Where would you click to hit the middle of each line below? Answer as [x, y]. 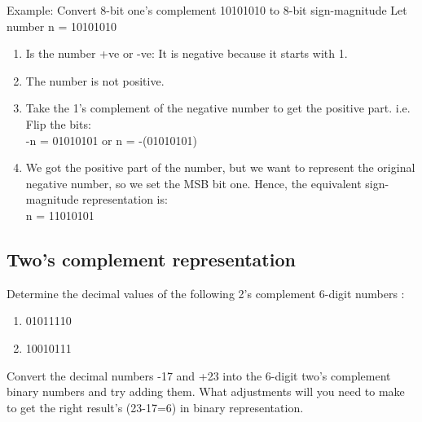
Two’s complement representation [151, 259]
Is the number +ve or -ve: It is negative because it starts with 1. [187, 53]
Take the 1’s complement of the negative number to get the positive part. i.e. [218, 108]
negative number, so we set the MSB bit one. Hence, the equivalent [193, 183]
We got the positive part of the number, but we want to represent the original [220, 167]
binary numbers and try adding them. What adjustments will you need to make [206, 391]
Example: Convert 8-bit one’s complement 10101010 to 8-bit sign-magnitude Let [207, 10]
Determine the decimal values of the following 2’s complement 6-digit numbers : [206, 293]
